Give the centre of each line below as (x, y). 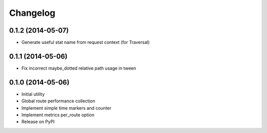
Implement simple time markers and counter (67, 108)
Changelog (32, 13)
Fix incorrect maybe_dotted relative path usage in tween (79, 68)
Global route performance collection (58, 101)
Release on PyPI (38, 122)
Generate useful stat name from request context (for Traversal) (86, 43)
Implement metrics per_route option (58, 115)
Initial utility (33, 94)
